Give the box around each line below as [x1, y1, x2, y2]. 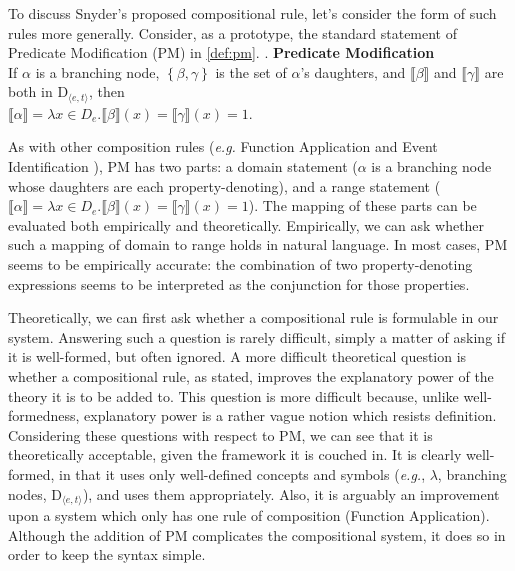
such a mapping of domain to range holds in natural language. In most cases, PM [8, 234, 508, 255]
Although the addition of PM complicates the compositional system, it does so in [8, 524, 506, 545]
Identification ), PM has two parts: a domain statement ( [8, 156, 358, 177]
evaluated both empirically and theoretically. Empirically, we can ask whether [8, 214, 485, 235]
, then [89, 81, 125, 102]
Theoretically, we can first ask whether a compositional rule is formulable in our [8, 307, 499, 328]
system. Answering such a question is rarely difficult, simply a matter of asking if [8, 326, 505, 347]
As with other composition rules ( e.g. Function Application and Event [8, 136, 438, 157]
